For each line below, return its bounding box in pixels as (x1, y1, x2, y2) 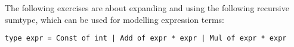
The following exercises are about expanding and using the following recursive (5, 2, 289, 14)
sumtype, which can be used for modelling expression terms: (5, 13, 224, 25)
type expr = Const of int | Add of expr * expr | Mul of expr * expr (5, 34, 287, 43)
